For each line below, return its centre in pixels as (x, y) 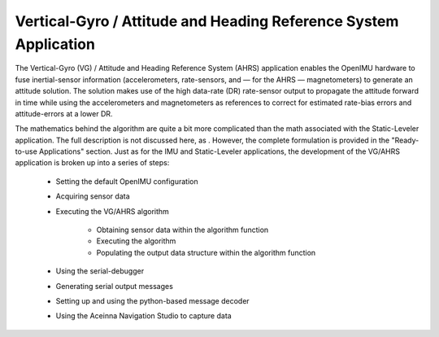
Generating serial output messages (115, 286)
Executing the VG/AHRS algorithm (113, 211)
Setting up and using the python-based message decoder (152, 300)
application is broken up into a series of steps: (92, 163)
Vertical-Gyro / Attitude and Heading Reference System (207, 21)
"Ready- (405, 140)
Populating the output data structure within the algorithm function (206, 252)
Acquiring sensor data (93, 196)
